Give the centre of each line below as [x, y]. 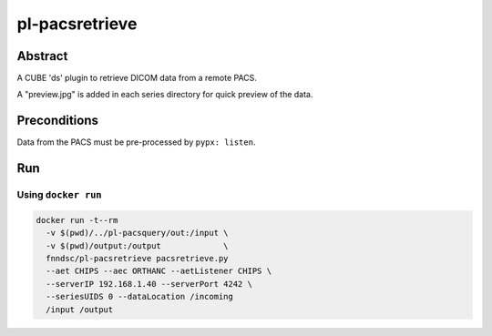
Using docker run [59, 195]
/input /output [80, 309]
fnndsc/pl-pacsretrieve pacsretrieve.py [137, 259]
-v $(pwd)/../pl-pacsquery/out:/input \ [137, 233]
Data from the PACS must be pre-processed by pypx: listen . [136, 142]
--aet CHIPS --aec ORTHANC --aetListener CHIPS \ [159, 271]
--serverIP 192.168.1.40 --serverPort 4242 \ [149, 284]
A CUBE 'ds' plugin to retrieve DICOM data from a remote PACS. [137, 78]
